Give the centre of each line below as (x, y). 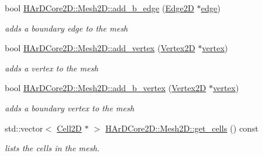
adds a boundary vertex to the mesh (69, 107)
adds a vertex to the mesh (52, 68)
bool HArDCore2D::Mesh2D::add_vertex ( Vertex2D (100, 48)
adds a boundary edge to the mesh (66, 28)
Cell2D (69, 128)
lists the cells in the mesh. (52, 148)
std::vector (24, 128)
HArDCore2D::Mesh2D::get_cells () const (182, 128)
